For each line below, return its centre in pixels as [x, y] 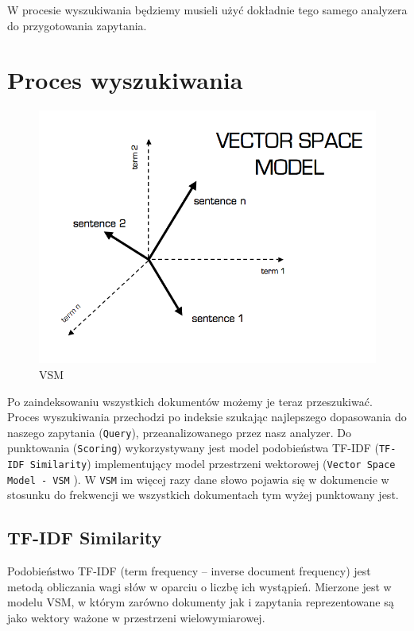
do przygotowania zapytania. [77, 25]
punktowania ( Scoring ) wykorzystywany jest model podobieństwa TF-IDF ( [193, 448]
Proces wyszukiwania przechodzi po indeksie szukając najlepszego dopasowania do [207, 417]
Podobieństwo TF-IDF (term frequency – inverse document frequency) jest [189, 571]
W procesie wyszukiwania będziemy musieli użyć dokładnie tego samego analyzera [207, 10]
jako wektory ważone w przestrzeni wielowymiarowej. [136, 617]
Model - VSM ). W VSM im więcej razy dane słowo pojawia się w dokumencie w [198, 479]
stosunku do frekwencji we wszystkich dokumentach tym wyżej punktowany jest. [203, 495]
